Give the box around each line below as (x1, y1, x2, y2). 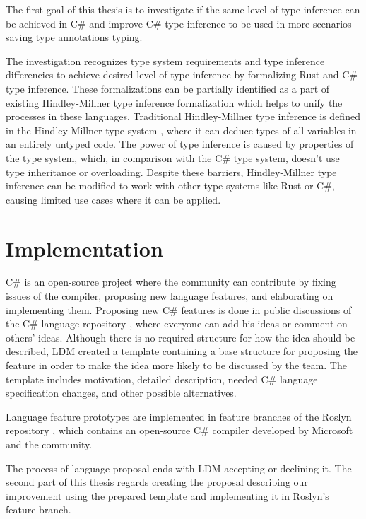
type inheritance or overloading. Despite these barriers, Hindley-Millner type (6, 164, 337, 179)
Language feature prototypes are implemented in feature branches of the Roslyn (6, 409, 352, 424)
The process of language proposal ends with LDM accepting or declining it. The (6, 460, 352, 475)
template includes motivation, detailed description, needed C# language (6, 371, 318, 386)
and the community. (6, 436, 93, 451)
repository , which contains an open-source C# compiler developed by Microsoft (6, 423, 353, 438)
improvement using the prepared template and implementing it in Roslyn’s (6, 488, 329, 503)
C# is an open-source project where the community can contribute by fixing (6, 274, 336, 289)
